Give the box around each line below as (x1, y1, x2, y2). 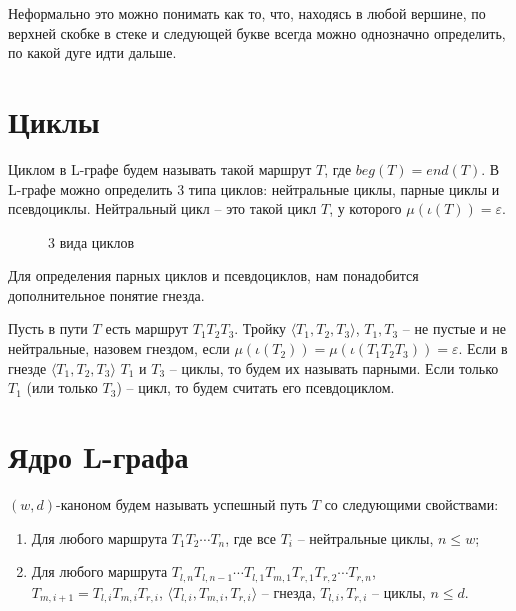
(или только (26, 377, 98, 398)
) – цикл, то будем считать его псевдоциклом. (116, 377, 395, 398)
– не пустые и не (402, 318, 506, 339)
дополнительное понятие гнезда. (8, 284, 205, 305)
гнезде (8, 357, 47, 378)
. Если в (458, 338, 508, 359)
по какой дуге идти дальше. (8, 42, 177, 63)
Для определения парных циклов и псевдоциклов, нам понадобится (8, 265, 419, 286)
